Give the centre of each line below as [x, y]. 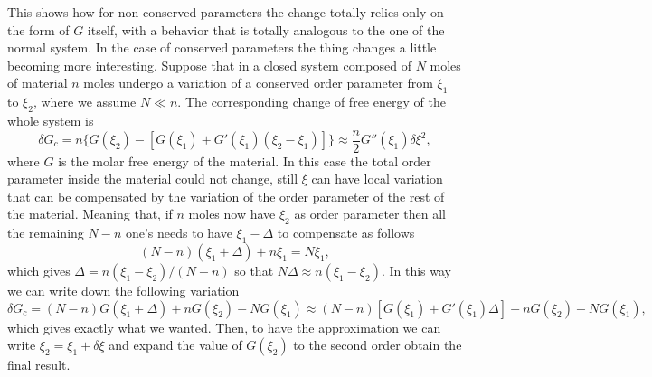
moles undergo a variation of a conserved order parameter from [258, 83]
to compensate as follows [346, 233]
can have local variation [377, 179]
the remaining [46, 233]
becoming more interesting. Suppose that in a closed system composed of [209, 65]
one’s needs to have [179, 233]
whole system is [51, 120]
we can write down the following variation [123, 290]
